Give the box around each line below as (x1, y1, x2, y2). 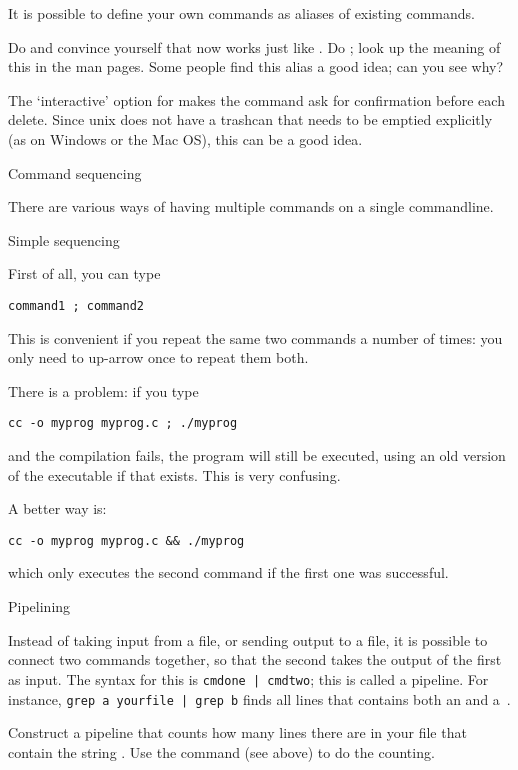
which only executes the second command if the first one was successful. (8, 562, 449, 583)
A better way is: (8, 498, 107, 519)
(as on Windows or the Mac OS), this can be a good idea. (8, 128, 363, 149)
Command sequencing (8, 162, 142, 183)
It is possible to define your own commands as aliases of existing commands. (8, 3, 475, 23)
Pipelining (8, 596, 71, 617)
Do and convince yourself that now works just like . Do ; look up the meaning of (8, 36, 501, 57)
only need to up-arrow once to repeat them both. (8, 347, 309, 368)
